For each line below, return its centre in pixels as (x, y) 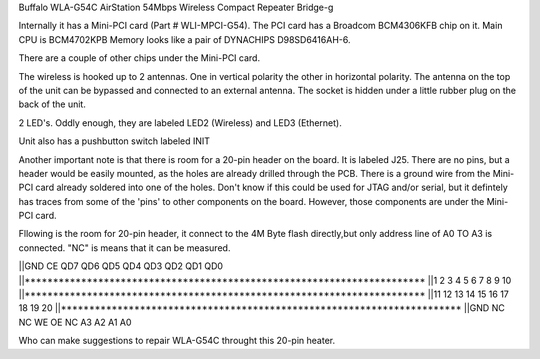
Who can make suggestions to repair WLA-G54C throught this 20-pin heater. (176, 341)
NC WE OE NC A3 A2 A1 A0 (75, 322)
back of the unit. (52, 104)
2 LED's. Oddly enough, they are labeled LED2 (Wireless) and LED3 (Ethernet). (180, 122)
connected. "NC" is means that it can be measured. (124, 247)
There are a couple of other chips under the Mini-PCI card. (139, 58)
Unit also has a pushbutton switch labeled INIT (114, 141)
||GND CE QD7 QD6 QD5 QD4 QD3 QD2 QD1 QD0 (121, 266)
